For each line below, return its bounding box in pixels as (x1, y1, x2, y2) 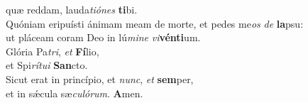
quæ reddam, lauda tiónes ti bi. (6, 2, 138, 16)
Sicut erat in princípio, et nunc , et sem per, (6, 71, 194, 86)
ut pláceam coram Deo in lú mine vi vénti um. (6, 30, 201, 45)
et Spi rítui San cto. (6, 58, 88, 72)
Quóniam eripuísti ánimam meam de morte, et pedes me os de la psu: (6, 16, 304, 31)
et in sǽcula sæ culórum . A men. (6, 85, 143, 100)
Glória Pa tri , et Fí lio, (6, 43, 99, 58)
